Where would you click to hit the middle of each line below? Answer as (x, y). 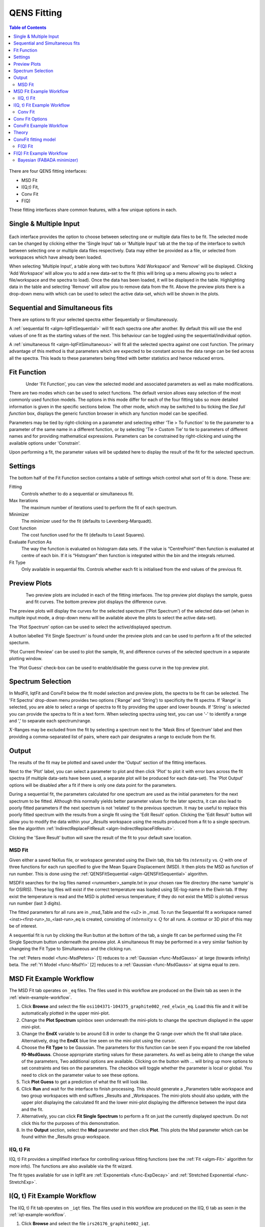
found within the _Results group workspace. (66, 1137)
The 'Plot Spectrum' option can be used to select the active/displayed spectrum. (90, 627)
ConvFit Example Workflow (41, 126)
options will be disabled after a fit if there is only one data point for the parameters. (93, 785)
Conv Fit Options (30, 119)
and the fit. (32, 1109)
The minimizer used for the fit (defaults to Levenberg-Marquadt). (87, 521)
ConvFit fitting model (35, 139)
